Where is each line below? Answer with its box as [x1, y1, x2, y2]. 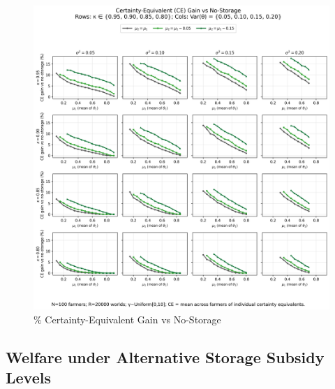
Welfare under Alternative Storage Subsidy [6, 346, 325, 367]
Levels [6, 367, 51, 388]
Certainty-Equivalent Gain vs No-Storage [45, 311, 221, 326]
